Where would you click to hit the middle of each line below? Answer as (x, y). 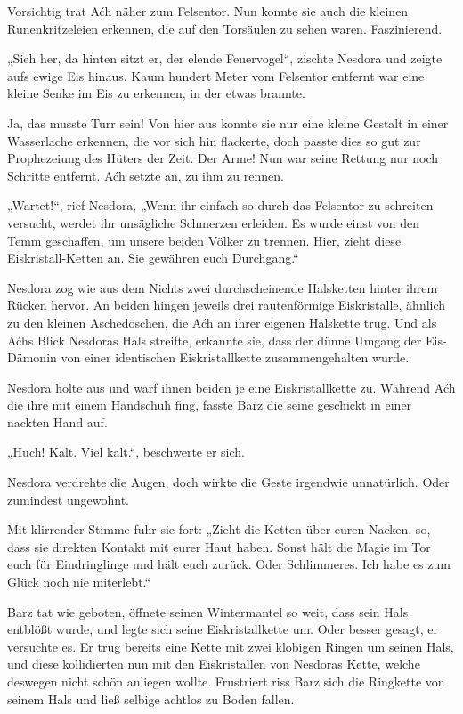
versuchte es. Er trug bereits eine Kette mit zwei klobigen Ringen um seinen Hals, (231, 646)
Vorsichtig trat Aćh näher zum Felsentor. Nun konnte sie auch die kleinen (208, 11)
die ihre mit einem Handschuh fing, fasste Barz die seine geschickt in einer (210, 405)
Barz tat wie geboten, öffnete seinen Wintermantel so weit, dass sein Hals (208, 611)
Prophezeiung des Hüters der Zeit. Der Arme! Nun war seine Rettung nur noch (223, 158)
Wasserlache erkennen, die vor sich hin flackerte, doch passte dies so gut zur (214, 140)
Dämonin (32, 357)
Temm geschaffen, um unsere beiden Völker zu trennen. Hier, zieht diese (204, 240)
